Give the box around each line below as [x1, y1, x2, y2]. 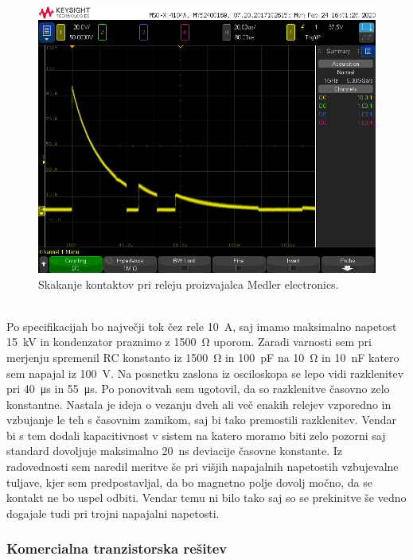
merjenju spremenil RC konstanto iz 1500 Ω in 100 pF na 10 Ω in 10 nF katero [6, 348, 399, 365]
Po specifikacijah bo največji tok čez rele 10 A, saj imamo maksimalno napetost [6, 317, 397, 334]
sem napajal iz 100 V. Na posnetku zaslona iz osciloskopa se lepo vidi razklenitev [6, 364, 404, 381]
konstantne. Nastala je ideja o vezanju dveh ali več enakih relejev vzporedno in [6, 395, 392, 412]
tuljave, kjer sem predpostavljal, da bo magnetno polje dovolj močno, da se [6, 473, 372, 490]
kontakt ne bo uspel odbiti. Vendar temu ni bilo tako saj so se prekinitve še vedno [6, 489, 407, 506]
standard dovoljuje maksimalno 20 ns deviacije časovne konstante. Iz [6, 442, 342, 459]
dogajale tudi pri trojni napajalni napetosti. [6, 504, 220, 521]
